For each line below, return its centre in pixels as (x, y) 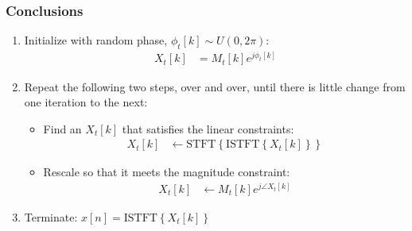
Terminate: (51, 217)
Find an (62, 128)
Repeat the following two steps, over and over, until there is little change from (215, 86)
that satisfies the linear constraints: (208, 128)
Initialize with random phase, (96, 40)
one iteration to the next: (86, 102)
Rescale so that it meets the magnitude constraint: (167, 172)
